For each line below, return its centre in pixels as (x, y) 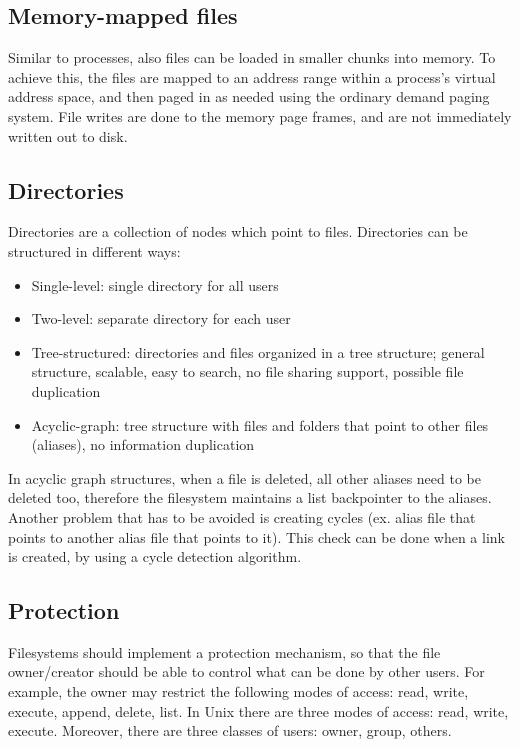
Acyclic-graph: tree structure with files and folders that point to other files (260, 424)
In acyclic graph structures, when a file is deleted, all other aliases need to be (245, 477)
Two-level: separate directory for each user (161, 318)
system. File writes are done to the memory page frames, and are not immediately (260, 115)
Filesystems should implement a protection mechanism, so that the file (224, 651)
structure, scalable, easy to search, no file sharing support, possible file (247, 371)
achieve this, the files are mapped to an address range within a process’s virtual (252, 76)
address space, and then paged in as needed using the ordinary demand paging (249, 96)
